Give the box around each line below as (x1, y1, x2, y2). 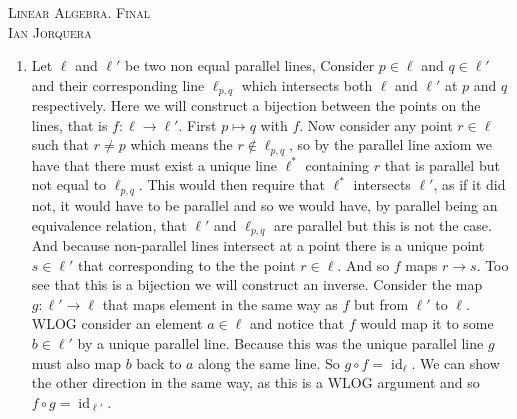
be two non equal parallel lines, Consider (124, 55, 375, 76)
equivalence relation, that (31, 214, 187, 235)
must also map (31, 352, 121, 373)
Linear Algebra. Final (8, 2, 151, 22)
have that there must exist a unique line (31, 154, 277, 175)
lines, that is (31, 114, 108, 135)
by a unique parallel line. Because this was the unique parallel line (77, 332, 484, 353)
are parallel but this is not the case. (273, 214, 492, 235)
